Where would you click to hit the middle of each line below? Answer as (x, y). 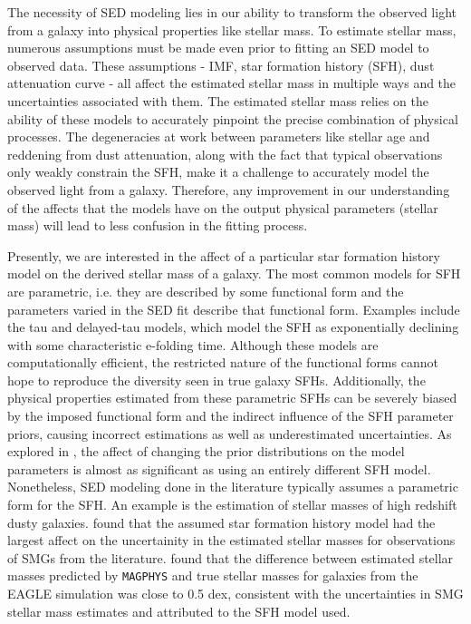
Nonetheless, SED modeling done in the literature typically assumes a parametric (233, 487)
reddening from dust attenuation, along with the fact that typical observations (225, 154)
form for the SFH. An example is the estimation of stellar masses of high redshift (232, 505)
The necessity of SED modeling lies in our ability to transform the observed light (232, 12)
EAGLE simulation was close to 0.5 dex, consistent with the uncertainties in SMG (235, 594)
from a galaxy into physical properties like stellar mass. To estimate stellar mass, (232, 29)
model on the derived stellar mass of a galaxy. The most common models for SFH (234, 273)
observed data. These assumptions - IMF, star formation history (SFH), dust (221, 65)
